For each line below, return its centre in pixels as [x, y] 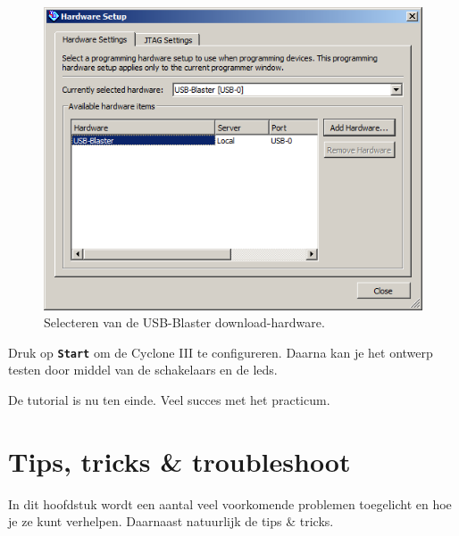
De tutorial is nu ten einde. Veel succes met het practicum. [169, 399]
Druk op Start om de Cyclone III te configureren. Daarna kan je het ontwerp [221, 352]
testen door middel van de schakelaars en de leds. [143, 370]
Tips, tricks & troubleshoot [179, 461]
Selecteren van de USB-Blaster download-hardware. [184, 322]
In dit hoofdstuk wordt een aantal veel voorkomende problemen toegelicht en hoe [230, 503]
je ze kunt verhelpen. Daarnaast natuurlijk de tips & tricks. [171, 521]
